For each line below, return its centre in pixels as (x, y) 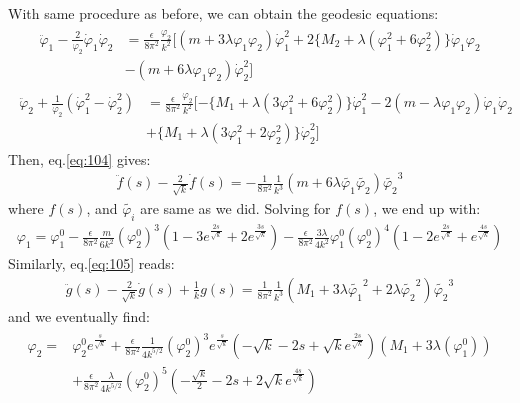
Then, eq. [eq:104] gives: (79, 158)
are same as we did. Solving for (235, 207)
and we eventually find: (79, 315)
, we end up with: (427, 207)
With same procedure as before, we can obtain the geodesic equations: (223, 13)
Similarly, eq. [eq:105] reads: (91, 263)
